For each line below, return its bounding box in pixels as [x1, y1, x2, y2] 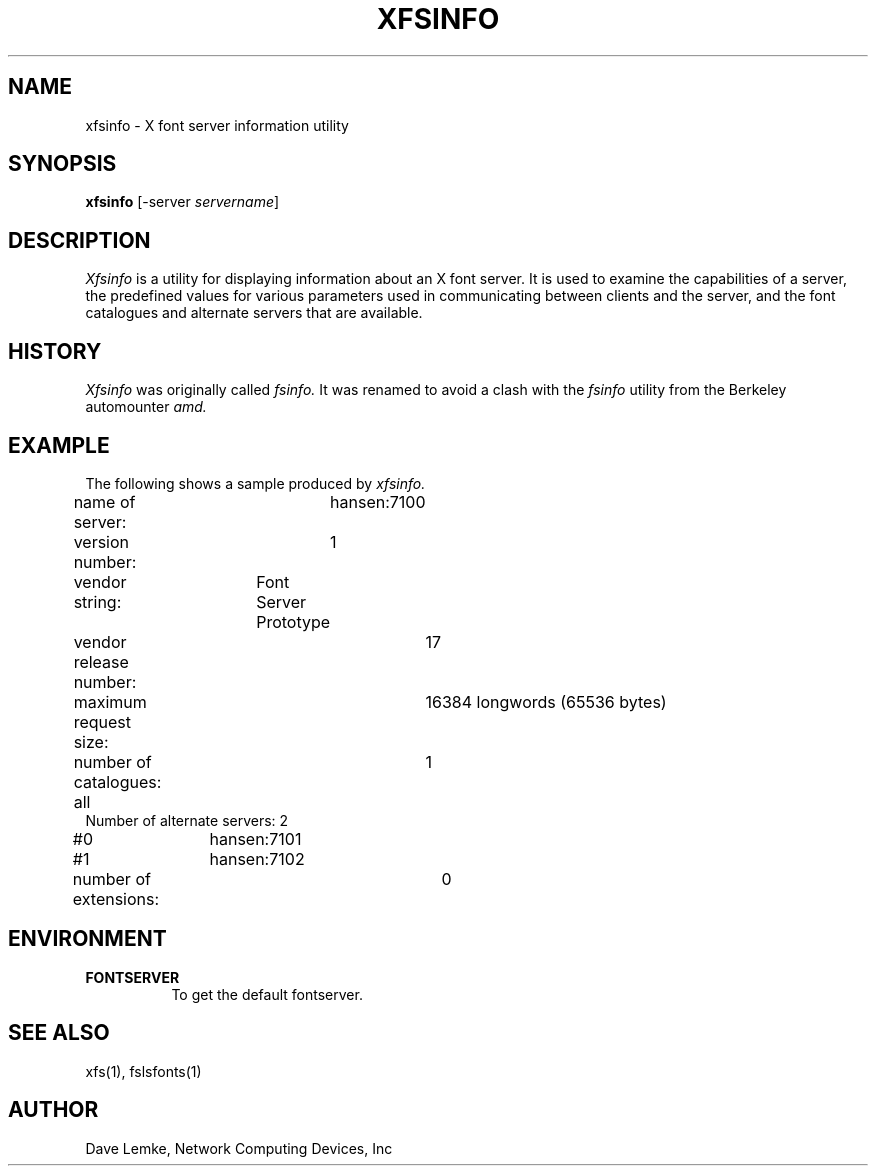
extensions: [72, 888, 160, 909]
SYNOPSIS [8, 151, 117, 177]
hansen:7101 [209, 828, 302, 849]
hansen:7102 [209, 848, 305, 869]
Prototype [256, 611, 331, 632]
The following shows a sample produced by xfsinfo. [85, 474, 426, 492]
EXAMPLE [8, 432, 110, 458]
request [73, 711, 131, 732]
